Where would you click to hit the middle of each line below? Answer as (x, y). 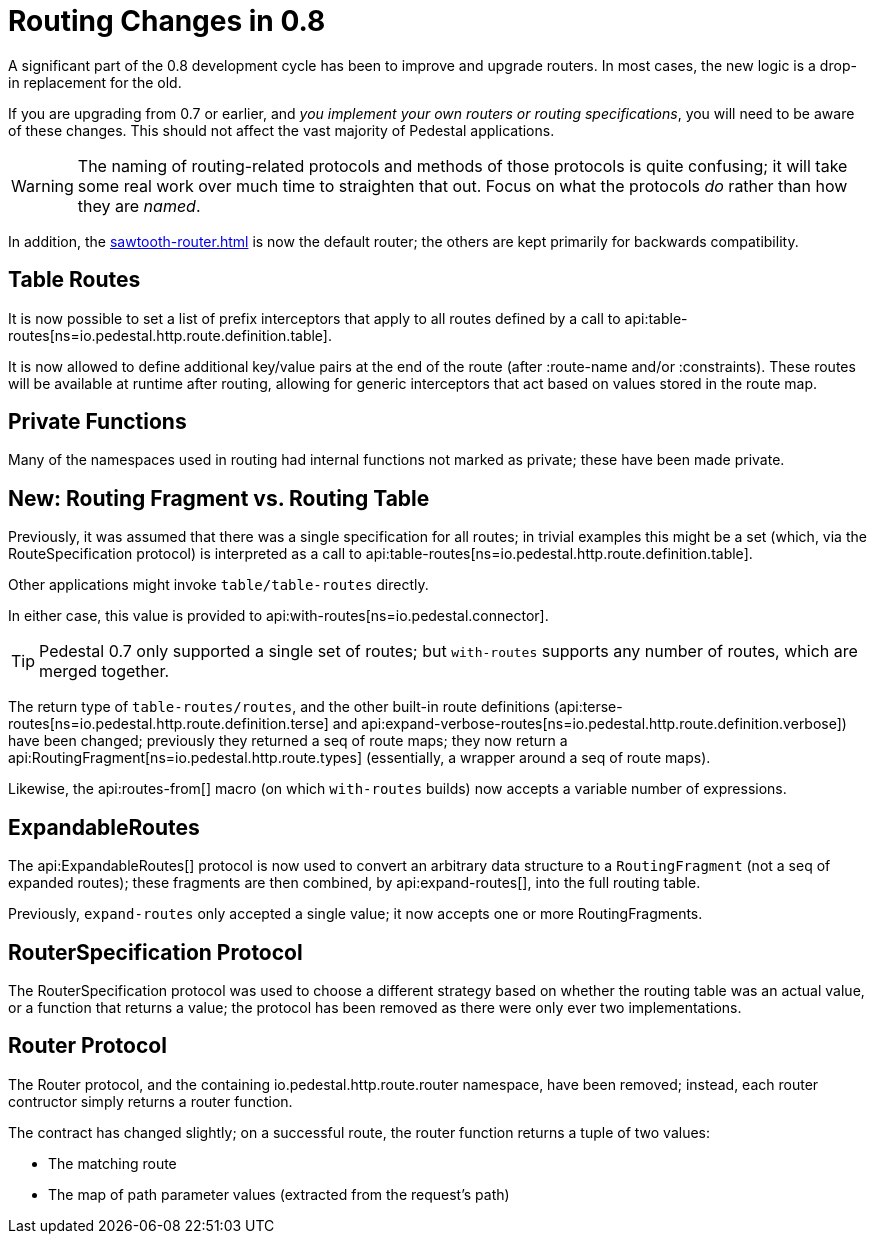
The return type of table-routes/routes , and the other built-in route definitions (279, 707)
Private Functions (97, 422)
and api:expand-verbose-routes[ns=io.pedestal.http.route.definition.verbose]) (589, 724)
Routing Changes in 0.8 (167, 21)
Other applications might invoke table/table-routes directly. (218, 585)
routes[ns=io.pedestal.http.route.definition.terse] (168, 724)
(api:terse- (588, 707)
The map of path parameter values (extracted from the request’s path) (279, 1194)
